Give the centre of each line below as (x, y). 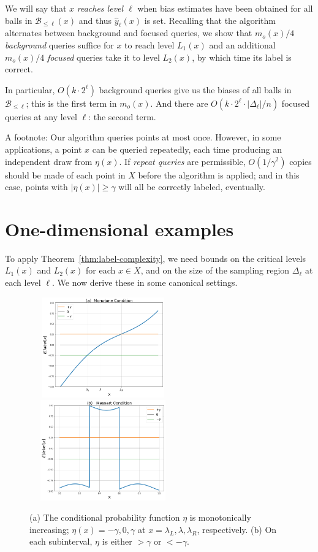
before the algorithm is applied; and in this (219, 174)
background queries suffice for (59, 44)
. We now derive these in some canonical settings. (145, 282)
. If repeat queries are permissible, (182, 161)
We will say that (36, 8)
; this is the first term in (71, 103)
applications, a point (44, 149)
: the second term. (122, 116)
